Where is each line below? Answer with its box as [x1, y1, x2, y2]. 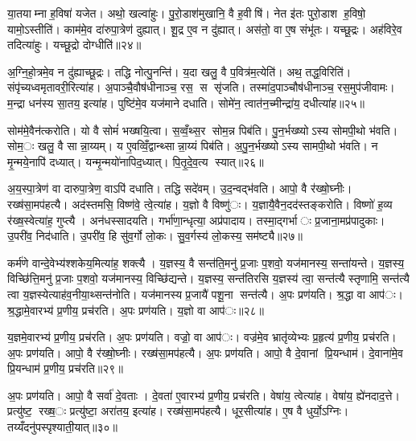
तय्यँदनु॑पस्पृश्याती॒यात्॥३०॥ [7, 419, 117, 435]
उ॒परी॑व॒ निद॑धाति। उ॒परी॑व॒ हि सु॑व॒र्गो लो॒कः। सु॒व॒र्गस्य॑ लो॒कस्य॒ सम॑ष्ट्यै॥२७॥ [7, 227, 303, 244]
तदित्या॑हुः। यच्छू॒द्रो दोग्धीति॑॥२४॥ [7, 36, 142, 53]
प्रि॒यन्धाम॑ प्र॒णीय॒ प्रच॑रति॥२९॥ [7, 360, 123, 377]
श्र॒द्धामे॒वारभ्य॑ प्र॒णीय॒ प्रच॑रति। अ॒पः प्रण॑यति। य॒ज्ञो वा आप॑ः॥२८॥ [7, 301, 265, 318]
